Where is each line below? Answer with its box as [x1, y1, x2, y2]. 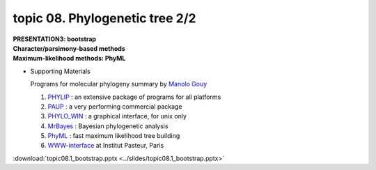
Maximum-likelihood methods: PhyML [13, 54, 126, 63]
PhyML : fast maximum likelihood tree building [47, 132, 180, 140]
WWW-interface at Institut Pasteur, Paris [47, 141, 164, 150]
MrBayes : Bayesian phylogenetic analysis [47, 122, 169, 130]
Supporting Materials [30, 67, 91, 75]
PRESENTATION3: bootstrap [13, 35, 97, 43]
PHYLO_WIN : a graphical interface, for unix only [47, 112, 187, 121]
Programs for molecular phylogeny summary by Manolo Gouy [30, 80, 207, 88]
